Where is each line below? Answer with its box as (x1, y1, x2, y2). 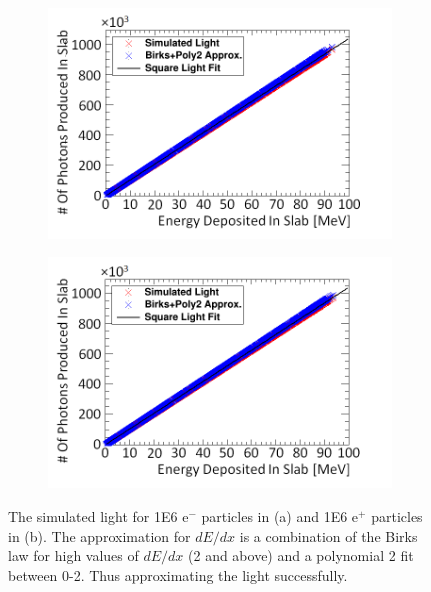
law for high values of (8, 545, 139, 566)
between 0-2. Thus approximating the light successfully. (8, 564, 348, 585)
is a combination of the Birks (239, 525, 418, 546)
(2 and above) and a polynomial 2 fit (188, 545, 414, 566)
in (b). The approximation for (8, 525, 191, 546)
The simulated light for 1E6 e (8, 505, 189, 526)
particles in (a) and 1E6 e (201, 505, 359, 526)
